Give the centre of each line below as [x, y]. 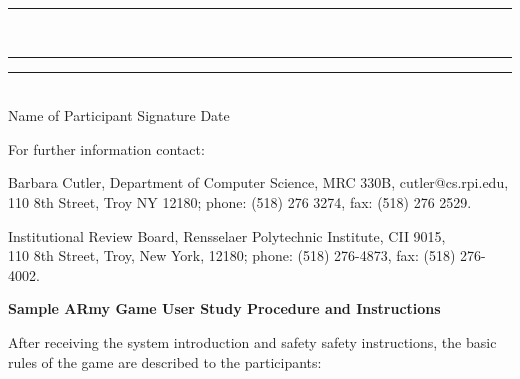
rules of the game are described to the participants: [165, 361]
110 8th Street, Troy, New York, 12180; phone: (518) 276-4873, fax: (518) [232, 255]
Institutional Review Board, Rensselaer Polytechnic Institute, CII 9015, [227, 235]
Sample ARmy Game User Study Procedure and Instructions [224, 308]
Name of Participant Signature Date [119, 115]
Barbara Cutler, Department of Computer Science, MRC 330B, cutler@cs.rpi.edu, [258, 182]
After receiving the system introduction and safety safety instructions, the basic [252, 341]
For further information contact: [106, 148]
